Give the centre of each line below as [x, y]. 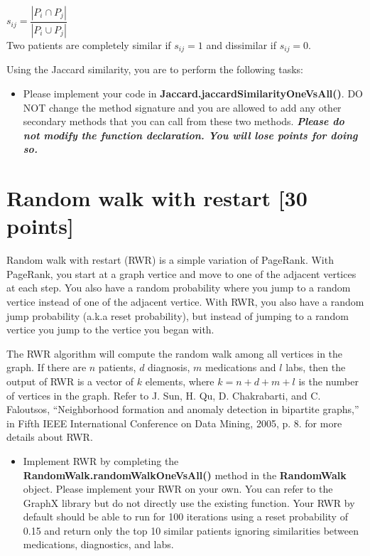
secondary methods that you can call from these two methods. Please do [184, 121]
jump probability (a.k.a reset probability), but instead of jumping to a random [178, 315]
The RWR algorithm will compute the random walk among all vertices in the [175, 353]
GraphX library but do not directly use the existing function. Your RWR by [189, 502]
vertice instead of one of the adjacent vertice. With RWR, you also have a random [185, 301]
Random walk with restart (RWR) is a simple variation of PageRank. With [170, 260]
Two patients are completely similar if [89, 44]
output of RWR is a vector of [70, 381]
